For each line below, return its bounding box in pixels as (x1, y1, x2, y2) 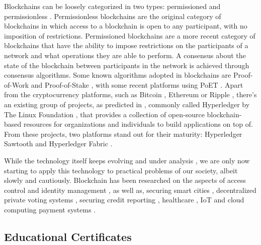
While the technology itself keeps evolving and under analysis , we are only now (4, 155, 250, 165)
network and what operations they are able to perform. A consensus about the (4, 50, 246, 60)
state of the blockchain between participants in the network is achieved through (4, 60, 249, 70)
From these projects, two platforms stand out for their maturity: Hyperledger (4, 128, 242, 139)
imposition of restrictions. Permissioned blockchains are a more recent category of (4, 30, 255, 41)
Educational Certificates (4, 228, 132, 244)
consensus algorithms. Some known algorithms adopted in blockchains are (4, 70, 231, 80)
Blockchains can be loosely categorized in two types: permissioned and (4, 1, 221, 11)
